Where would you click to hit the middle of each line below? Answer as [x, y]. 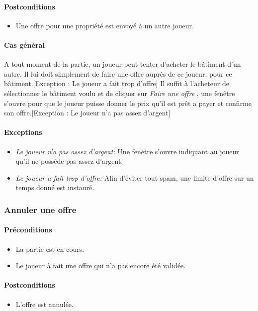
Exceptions [23, 132]
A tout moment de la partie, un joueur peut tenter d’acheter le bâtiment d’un [123, 64]
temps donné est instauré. [55, 187]
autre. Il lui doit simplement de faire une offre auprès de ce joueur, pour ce [118, 73]
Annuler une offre [40, 209]
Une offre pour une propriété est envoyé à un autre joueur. [105, 25]
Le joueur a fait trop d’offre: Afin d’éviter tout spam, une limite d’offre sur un [135, 177]
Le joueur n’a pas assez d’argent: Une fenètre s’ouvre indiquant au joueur [127, 151]
